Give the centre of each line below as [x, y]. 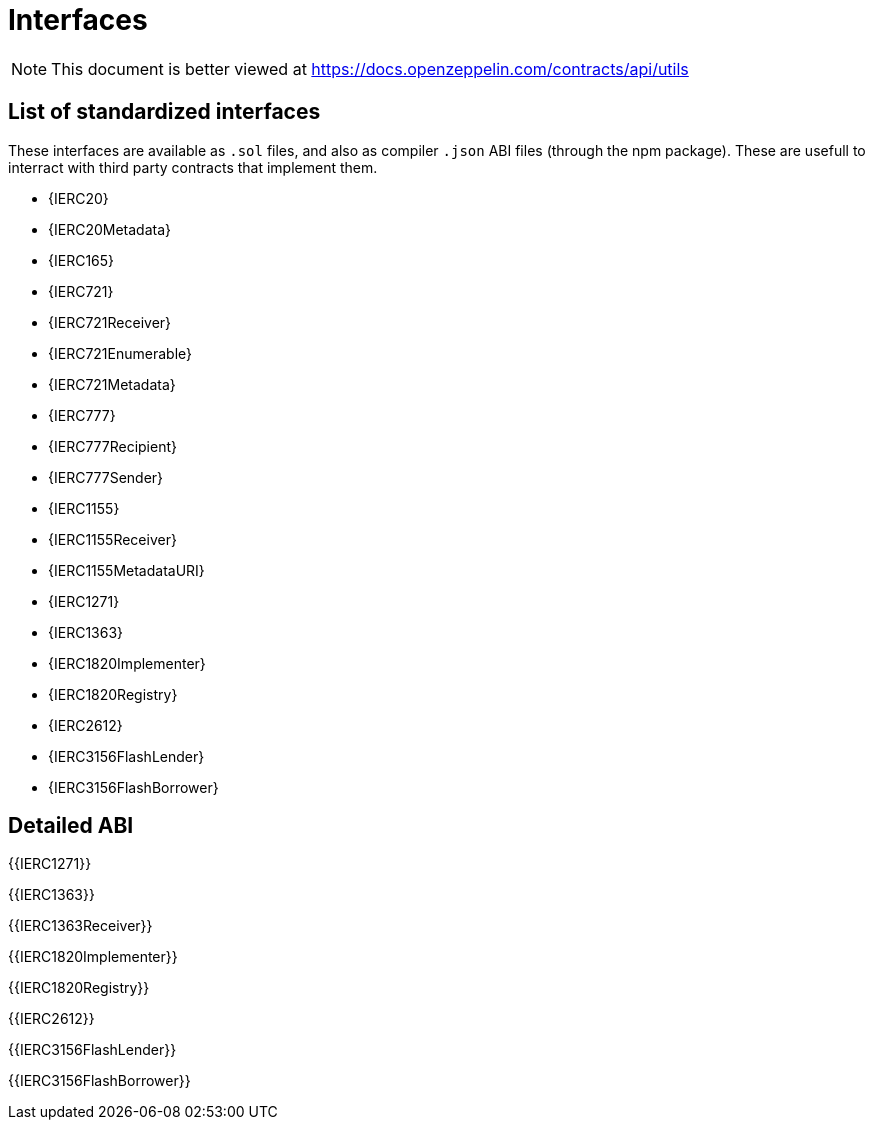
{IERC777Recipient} [112, 446]
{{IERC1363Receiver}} [80, 926]
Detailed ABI [71, 826]
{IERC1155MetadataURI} [126, 570]
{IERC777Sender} [106, 477]
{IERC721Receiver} [110, 322]
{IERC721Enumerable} [120, 353]
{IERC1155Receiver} [112, 539]
